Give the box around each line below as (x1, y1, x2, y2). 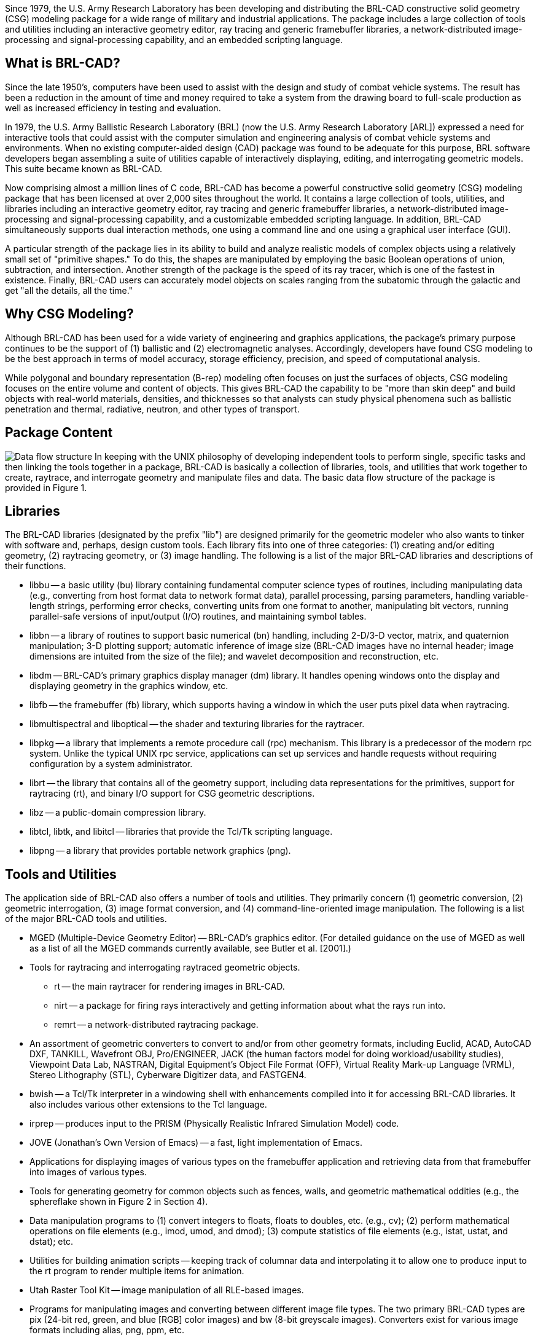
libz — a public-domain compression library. (29, 807, 206, 818)
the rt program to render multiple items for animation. (29, 1266, 244, 1277)
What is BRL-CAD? (5, 55, 120, 71)
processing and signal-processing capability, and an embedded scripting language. (5, 34, 343, 45)
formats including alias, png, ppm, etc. (29, 1325, 184, 1336)
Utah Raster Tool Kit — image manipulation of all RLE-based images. (29, 1285, 304, 1296)
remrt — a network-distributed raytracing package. (54, 1019, 259, 1030)
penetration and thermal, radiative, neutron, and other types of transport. (5, 403, 300, 414)
